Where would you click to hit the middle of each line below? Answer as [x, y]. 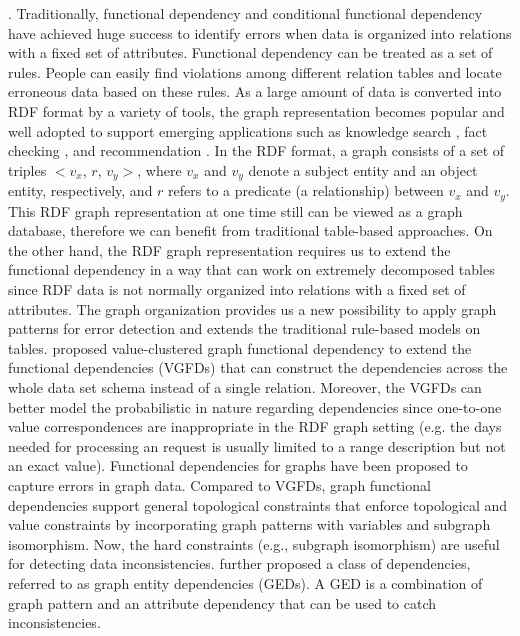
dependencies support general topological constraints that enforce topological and [258, 504]
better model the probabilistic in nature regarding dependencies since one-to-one [255, 406]
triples [27, 169]
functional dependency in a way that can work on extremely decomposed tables [251, 269]
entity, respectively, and [80, 190]
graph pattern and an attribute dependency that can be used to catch [222, 602]
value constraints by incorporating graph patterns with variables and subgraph [249, 524]
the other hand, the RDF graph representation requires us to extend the [229, 249]
